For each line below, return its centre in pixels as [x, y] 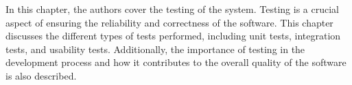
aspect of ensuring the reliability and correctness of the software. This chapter [169, 22]
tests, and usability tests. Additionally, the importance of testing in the [155, 49]
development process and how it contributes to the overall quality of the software [176, 62]
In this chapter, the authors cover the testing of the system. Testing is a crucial [172, 9]
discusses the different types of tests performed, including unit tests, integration [173, 36]
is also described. [41, 75]
